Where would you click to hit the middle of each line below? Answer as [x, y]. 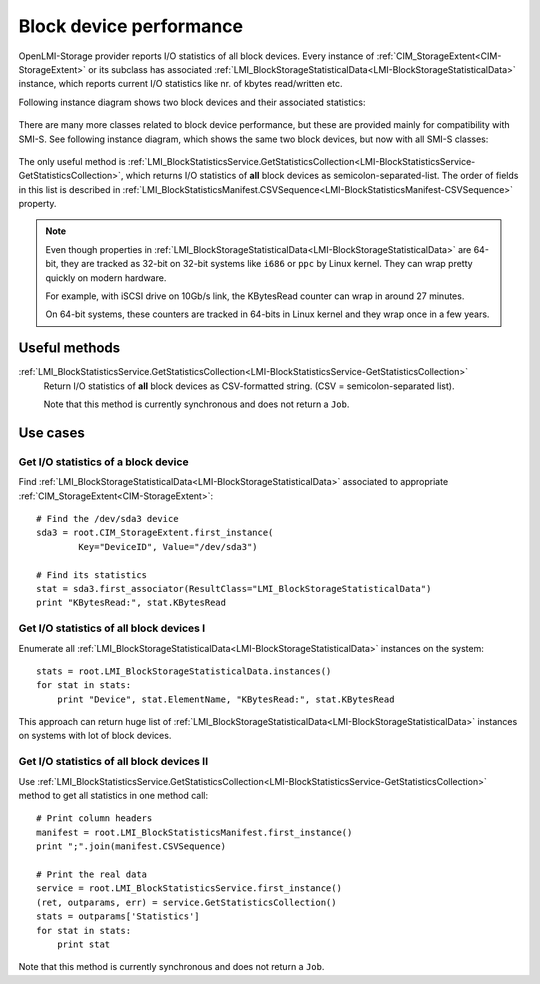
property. [37, 204]
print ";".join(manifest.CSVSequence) [131, 846]
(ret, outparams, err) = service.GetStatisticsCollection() [186, 902]
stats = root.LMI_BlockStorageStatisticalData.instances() [184, 671]
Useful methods [69, 348]
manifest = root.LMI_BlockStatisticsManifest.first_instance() [194, 832]
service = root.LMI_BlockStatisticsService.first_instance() [189, 888]
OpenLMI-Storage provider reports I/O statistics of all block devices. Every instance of [196, 56]
